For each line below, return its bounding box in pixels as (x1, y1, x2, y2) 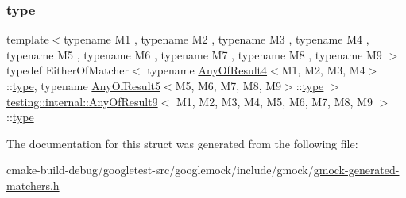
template (6, 31, 49, 48)
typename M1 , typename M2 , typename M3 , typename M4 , (64, 31, 369, 48)
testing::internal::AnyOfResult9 (6, 93, 158, 109)
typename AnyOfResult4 (147, 62, 268, 78)
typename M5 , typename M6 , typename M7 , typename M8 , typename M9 (6, 46, 382, 63)
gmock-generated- (313, 162, 400, 178)
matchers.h (6, 177, 60, 193)
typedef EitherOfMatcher (6, 62, 129, 78)
